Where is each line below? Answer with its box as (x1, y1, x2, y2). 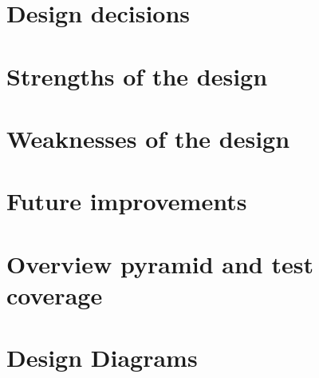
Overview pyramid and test (6, 247, 313, 280)
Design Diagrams (6, 341, 198, 374)
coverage (6, 278, 103, 311)
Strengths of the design (6, 59, 268, 92)
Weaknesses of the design (6, 121, 290, 154)
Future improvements (6, 185, 247, 217)
